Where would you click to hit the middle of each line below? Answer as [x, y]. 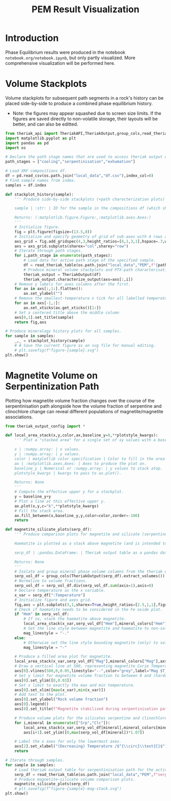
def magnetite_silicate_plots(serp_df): [49, 530]
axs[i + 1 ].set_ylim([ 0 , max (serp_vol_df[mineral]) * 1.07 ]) [84, 732]
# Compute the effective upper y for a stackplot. [69, 492]
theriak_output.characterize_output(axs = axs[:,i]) [78, 279]
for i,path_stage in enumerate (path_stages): [64, 256]
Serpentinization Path [52, 386]
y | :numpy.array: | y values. [48, 454]
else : [20, 638]
